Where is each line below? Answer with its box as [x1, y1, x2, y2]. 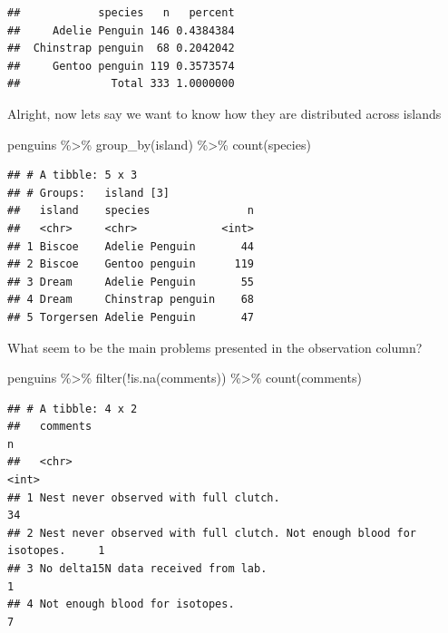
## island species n [7, 204, 255, 218]
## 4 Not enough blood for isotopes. [7, 598, 235, 611]
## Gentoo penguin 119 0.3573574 [7, 59, 235, 73]
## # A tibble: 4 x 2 [7, 402, 138, 415]
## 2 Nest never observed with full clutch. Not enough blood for [7, 526, 417, 540]
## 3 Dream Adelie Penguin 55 [7, 275, 255, 288]
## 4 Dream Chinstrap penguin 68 [7, 293, 255, 307]
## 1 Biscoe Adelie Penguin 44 [7, 239, 255, 253]
